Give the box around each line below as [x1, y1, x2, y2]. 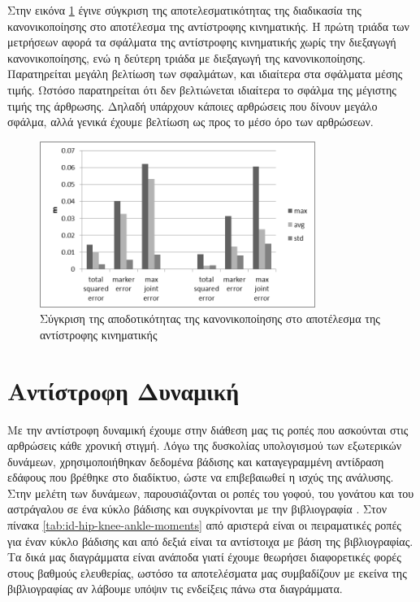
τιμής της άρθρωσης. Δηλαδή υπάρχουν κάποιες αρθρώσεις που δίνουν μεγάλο [7, 97, 378, 114]
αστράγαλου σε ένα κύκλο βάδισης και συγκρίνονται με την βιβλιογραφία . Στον [7, 500, 387, 517]
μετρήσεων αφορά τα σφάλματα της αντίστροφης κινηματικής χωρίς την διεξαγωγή [7, 33, 396, 50]
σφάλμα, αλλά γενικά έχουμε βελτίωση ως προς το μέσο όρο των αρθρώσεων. [7, 113, 374, 130]
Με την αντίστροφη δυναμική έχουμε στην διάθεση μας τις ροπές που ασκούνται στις [7, 421, 409, 438]
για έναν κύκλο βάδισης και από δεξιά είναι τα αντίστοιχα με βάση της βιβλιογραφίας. [7, 532, 414, 549]
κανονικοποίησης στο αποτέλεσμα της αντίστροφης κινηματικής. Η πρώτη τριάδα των [7, 17, 409, 34]
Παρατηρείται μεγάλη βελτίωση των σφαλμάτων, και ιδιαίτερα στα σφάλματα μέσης [7, 65, 403, 82]
